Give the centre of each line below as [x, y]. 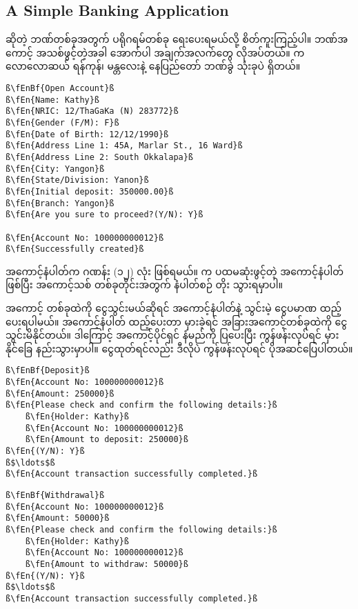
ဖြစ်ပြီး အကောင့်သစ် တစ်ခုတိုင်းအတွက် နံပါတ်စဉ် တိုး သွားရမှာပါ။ [145, 284]
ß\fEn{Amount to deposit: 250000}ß [107, 440]
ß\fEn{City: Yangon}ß [55, 169]
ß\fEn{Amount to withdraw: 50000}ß [107, 564]
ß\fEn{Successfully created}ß [75, 249]
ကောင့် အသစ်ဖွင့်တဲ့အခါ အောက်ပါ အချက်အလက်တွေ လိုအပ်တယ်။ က [155, 52]
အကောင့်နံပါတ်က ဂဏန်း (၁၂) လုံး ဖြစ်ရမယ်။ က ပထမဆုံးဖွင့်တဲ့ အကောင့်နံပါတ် [175, 271]
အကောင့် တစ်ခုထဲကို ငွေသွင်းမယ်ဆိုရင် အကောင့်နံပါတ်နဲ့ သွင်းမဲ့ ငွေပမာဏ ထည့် [173, 308]
